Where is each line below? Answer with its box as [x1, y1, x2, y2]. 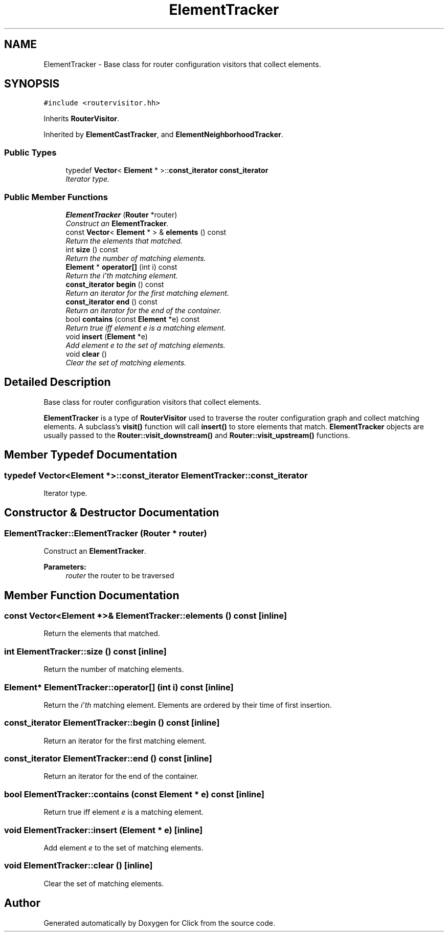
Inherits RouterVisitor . [43, 114, 119, 123]
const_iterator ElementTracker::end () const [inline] [4, 753, 212, 764]
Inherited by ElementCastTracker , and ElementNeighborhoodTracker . [43, 130, 283, 139]
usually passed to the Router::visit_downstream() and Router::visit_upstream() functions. [43, 430, 350, 440]
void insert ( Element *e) [65, 332, 148, 341]
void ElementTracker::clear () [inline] [4, 860, 153, 871]
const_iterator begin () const [65, 279, 164, 289]
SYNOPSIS [4, 77, 60, 91]
